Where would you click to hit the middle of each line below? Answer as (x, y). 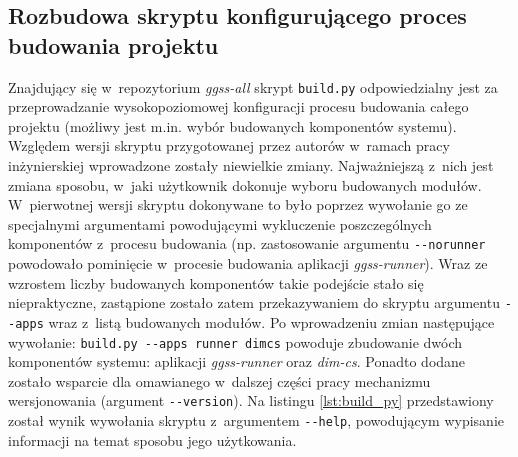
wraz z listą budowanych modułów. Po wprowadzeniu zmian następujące (271, 321)
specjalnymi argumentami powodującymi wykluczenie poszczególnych (220, 223)
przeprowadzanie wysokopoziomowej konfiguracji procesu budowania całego (238, 106)
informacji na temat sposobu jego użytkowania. (152, 439)
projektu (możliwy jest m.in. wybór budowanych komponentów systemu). (232, 125)
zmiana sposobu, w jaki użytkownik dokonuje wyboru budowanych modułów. (245, 184)
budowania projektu (113, 44)
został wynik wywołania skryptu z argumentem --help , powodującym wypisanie (256, 420)
